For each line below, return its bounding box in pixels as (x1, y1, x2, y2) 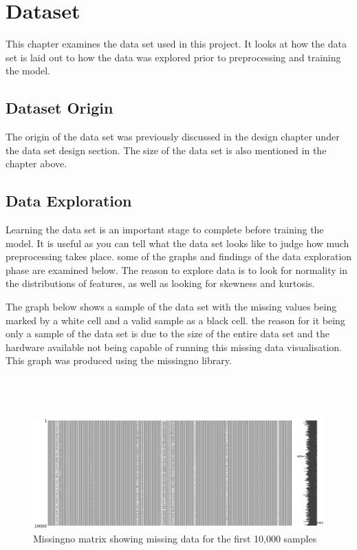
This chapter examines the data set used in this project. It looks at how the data (6, 36, 347, 51)
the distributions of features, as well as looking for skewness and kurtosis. (6, 276, 315, 290)
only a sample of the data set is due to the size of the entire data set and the (6, 326, 329, 341)
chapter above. (6, 156, 67, 171)
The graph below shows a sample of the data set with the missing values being (6, 299, 337, 314)
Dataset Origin (6, 97, 113, 118)
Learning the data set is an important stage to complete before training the (6, 222, 324, 237)
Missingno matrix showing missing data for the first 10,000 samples (33, 531, 317, 546)
